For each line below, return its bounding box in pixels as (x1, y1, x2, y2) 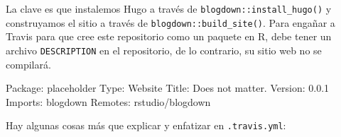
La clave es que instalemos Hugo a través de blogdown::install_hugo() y (6, 1, 332, 16)
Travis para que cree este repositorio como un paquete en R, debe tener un (6, 29, 332, 44)
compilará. (6, 56, 51, 71)
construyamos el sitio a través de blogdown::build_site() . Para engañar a (6, 15, 335, 30)
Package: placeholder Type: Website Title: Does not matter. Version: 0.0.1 (6, 81, 330, 95)
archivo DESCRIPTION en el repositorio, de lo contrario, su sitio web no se (6, 42, 322, 57)
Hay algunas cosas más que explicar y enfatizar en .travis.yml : (6, 118, 286, 133)
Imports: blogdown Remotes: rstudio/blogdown (6, 94, 211, 109)
